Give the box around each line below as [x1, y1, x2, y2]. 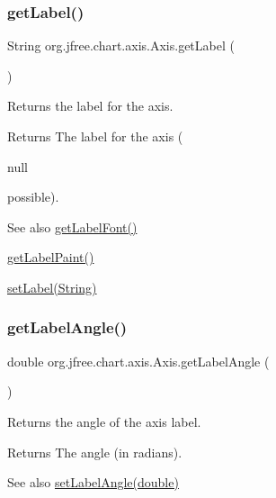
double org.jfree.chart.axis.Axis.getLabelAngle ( [7, 351, 270, 370]
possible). [7, 187, 59, 206]
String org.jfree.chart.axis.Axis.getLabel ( [7, 36, 235, 55]
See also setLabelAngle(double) [7, 473, 179, 492]
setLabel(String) [7, 277, 97, 296]
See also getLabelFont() [7, 217, 138, 236]
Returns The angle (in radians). [7, 442, 183, 461]
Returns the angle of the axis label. [7, 412, 201, 430]
